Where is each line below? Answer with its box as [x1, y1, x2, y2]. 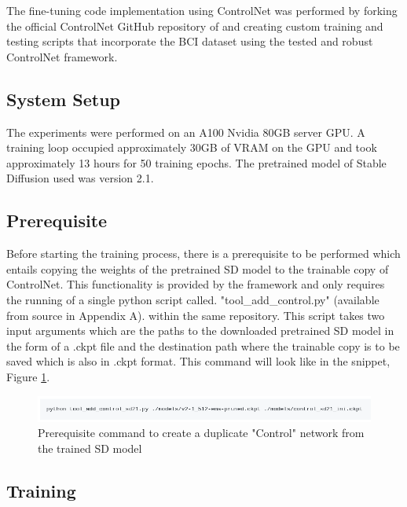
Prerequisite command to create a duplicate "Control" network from [38, 424, 365, 441]
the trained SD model [38, 440, 142, 457]
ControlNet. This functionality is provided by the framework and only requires [6, 276, 385, 292]
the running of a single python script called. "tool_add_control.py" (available [6, 291, 379, 307]
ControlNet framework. [6, 48, 118, 64]
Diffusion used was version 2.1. [6, 170, 154, 186]
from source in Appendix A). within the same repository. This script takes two [6, 307, 385, 323]
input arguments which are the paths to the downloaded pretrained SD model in [6, 322, 394, 339]
